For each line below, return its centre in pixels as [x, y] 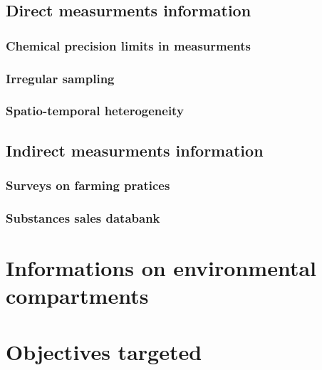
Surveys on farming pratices [88, 185]
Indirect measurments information [135, 150]
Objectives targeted [104, 351]
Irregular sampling [60, 78]
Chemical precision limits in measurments [129, 45]
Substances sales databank [83, 217]
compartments [77, 296]
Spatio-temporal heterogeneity [95, 111]
